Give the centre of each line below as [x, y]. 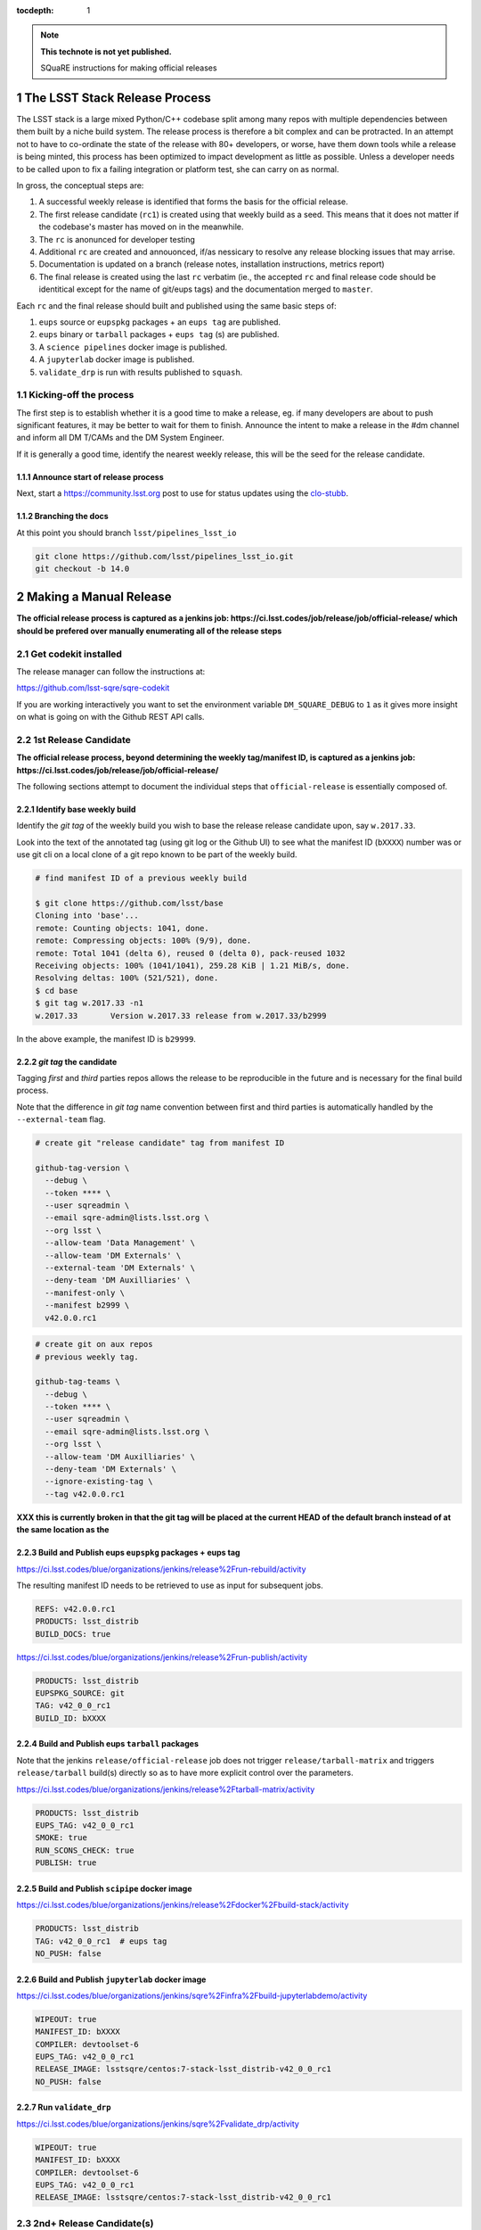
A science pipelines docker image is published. [133, 347]
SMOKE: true [61, 1838]
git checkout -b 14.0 [82, 568]
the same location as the [63, 1530]
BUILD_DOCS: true [73, 1634]
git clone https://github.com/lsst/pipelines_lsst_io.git [164, 556]
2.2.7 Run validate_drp [64, 2107]
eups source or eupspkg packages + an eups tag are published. [159, 322]
